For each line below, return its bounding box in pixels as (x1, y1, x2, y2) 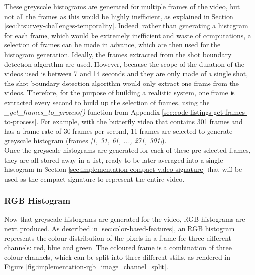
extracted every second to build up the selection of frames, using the (4, 97, 209, 107)
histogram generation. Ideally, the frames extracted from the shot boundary (4, 49, 232, 59)
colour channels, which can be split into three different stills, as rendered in (4, 252, 231, 262)
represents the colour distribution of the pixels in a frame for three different (4, 233, 232, 243)
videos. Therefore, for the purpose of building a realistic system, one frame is (4, 87, 235, 98)
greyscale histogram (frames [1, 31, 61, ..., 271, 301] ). (4, 135, 167, 146)
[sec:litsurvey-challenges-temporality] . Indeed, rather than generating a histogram (4, 21, 248, 31)
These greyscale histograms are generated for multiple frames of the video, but (4, 1, 240, 11)
